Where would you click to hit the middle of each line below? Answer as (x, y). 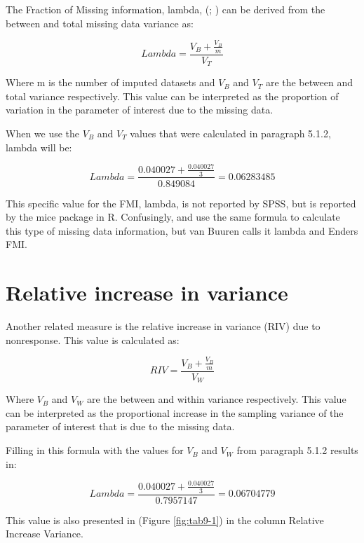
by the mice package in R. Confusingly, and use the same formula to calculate (173, 217)
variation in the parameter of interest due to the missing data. (140, 110)
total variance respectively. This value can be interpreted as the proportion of (172, 96)
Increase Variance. (45, 534)
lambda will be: (39, 147)
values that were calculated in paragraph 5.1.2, (230, 133)
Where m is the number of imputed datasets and (110, 82)
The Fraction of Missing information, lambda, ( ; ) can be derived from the (166, 9)
